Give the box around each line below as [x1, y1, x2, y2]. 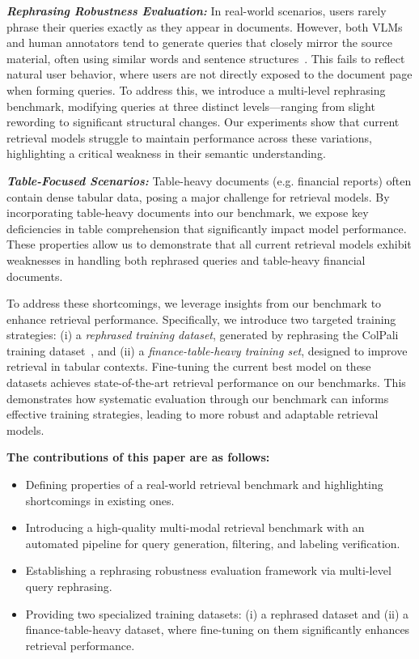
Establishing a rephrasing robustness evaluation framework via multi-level [25, 562, 391, 579]
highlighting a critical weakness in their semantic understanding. [6, 145, 326, 162]
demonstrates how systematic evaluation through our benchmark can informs [6, 389, 389, 406]
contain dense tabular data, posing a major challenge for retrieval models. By [6, 188, 390, 205]
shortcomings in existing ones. [25, 491, 175, 508]
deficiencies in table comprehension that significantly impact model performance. [6, 219, 407, 236]
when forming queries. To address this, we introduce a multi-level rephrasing [6, 81, 386, 98]
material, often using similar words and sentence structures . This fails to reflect [6, 49, 405, 66]
